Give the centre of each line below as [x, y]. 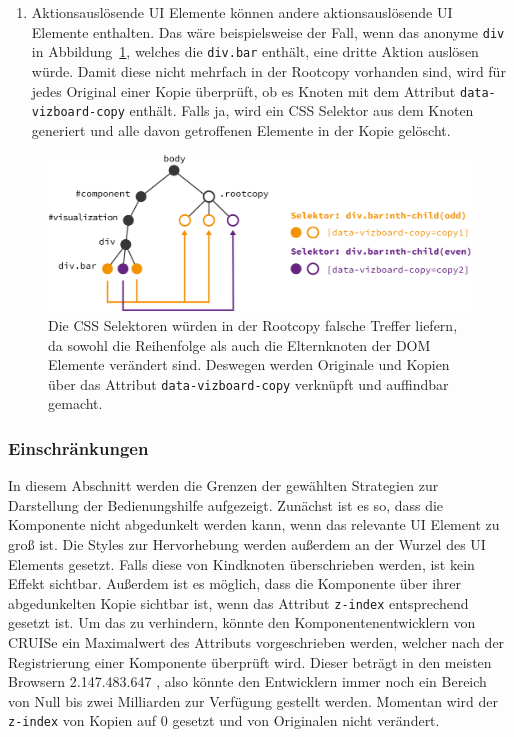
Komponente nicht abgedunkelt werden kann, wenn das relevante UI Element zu [254, 524]
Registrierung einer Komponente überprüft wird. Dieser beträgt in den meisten [250, 661]
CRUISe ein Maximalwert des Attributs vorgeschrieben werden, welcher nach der [256, 641]
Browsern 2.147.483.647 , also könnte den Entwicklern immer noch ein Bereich [247, 681]
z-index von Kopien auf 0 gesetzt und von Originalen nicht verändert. [224, 720]
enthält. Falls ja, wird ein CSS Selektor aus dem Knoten [301, 110]
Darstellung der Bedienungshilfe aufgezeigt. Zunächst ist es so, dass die [226, 504]
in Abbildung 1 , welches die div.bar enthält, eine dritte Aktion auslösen [255, 51]
